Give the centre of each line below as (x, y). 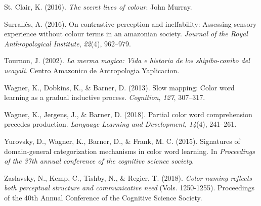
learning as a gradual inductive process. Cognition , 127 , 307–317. (105, 97)
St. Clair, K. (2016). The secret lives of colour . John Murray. (98, 7)
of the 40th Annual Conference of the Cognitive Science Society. (103, 197)
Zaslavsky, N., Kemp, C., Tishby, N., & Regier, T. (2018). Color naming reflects (128, 177)
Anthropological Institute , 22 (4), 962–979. (68, 43)
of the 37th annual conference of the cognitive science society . (99, 161)
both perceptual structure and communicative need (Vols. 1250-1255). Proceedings (129, 188)
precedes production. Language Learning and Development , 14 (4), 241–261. (120, 124)
